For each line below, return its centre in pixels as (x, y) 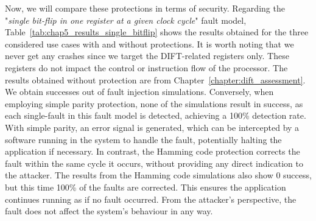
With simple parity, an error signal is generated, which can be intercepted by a (152, 127)
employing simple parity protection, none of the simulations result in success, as (154, 103)
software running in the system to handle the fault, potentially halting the (143, 139)
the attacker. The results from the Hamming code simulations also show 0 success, (158, 175)
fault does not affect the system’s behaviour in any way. (109, 211)
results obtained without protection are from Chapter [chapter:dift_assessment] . (155, 79)
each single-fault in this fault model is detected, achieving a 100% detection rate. (156, 115)
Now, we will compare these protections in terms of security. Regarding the (145, 8)
